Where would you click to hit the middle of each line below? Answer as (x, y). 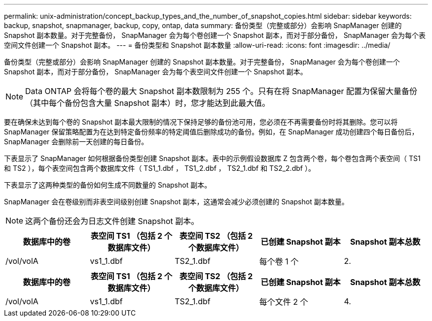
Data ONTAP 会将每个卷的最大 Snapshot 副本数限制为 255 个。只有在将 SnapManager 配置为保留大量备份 (221, 91)
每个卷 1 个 (279, 261)
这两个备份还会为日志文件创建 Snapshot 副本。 (112, 221)
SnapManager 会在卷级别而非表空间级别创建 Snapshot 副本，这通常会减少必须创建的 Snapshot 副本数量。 (176, 202)
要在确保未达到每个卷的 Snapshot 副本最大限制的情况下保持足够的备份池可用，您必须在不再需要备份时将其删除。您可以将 (201, 122)
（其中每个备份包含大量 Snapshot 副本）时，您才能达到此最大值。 (148, 103)
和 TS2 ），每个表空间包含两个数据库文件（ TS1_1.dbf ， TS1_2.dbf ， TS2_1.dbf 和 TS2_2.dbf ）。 (160, 168)
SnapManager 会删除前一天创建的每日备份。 (76, 142)
